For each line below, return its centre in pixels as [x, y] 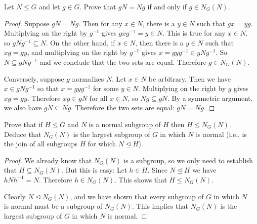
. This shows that [141, 179]
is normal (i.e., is [221, 134]
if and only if [167, 6]
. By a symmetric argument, [210, 98]
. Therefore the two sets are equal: [123, 108]
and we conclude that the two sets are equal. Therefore [123, 62]
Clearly [15, 196]
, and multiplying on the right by [77, 52]
